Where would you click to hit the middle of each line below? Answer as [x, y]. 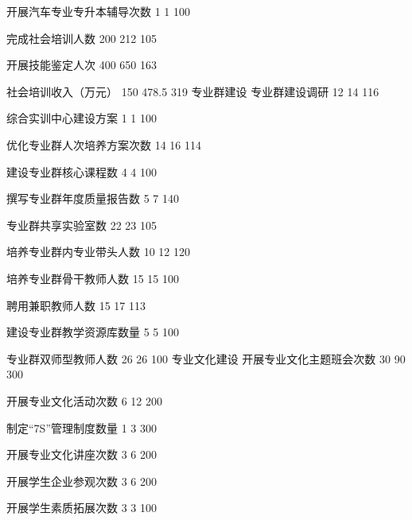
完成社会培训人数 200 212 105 [82, 38]
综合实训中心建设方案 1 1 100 [82, 118]
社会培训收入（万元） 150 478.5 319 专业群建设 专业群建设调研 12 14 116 [193, 91]
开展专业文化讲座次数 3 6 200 [82, 454]
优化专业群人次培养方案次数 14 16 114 [104, 144]
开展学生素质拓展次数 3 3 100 [82, 508]
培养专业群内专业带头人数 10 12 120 [98, 252]
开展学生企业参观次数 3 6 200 [82, 481]
